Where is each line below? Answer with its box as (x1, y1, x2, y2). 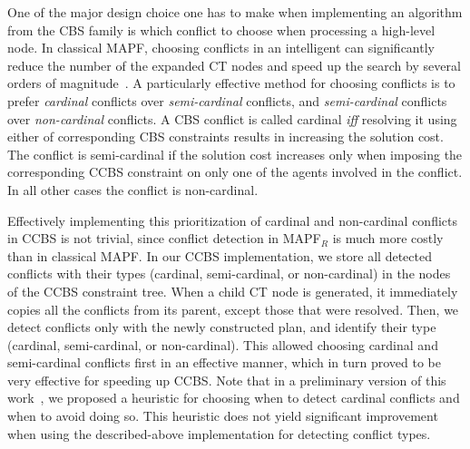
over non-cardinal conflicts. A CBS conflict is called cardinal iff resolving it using (7, 109, 457, 128)
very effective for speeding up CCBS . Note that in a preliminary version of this (7, 370, 446, 389)
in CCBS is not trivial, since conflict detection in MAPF (7, 229, 321, 248)
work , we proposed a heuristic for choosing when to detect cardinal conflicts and (7, 388, 460, 407)
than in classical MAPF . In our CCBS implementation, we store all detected (7, 246, 432, 265)
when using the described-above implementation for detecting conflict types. (7, 424, 431, 443)
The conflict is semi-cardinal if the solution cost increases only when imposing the (7, 144, 463, 163)
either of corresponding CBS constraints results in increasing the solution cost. (7, 127, 444, 146)
